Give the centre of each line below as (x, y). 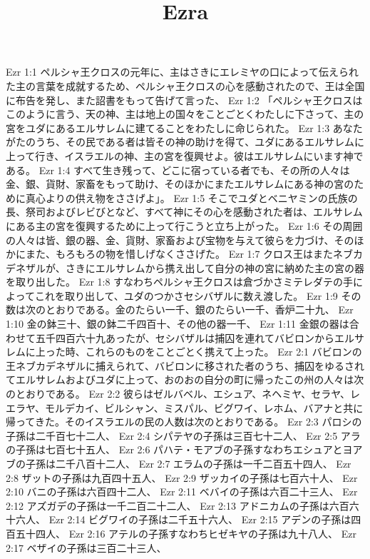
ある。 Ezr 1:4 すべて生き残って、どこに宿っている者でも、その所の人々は (178, 170)
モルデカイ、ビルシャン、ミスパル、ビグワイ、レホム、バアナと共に (204, 407)
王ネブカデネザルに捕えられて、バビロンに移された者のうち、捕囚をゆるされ (185, 365)
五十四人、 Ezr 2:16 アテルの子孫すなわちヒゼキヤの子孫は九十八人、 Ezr (186, 533)
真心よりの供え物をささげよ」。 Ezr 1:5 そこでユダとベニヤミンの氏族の (191, 197)
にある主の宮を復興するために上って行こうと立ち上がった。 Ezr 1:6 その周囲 (184, 225)
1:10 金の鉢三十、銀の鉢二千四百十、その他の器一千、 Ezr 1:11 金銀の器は (178, 324)
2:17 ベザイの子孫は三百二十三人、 (86, 547)
